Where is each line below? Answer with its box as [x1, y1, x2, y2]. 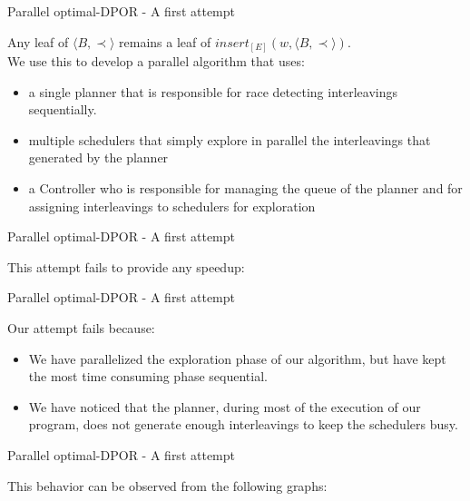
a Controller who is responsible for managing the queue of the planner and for [28, 179, 463, 198]
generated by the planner [28, 148, 169, 167]
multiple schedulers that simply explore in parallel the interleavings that [28, 130, 431, 149]
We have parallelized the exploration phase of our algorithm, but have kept [28, 349, 446, 368]
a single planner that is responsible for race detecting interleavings [28, 82, 397, 101]
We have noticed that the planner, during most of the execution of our [28, 397, 421, 416]
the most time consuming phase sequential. [28, 367, 268, 386]
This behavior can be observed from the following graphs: [7, 476, 328, 495]
